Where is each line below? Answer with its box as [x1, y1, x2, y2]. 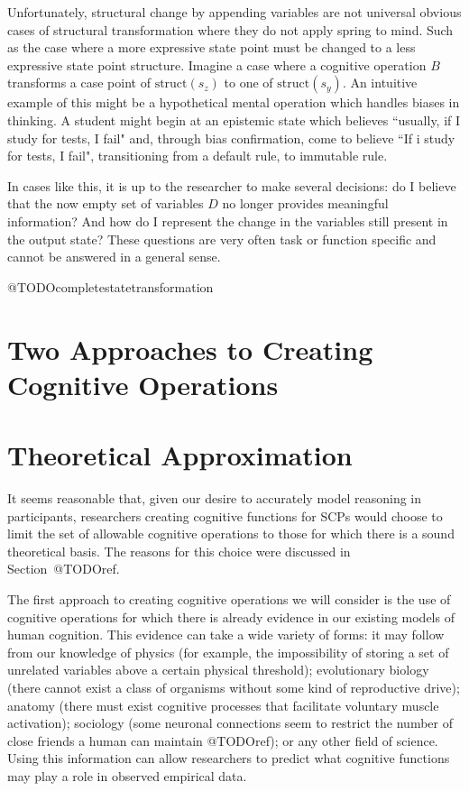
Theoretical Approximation [7, 437, 353, 474]
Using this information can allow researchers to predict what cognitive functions [7, 749, 450, 768]
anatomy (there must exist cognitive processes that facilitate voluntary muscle [7, 695, 439, 714]
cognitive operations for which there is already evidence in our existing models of [7, 607, 455, 626]
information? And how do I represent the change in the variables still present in [7, 211, 448, 230]
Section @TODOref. [7, 559, 120, 578]
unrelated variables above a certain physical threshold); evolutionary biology [7, 660, 429, 679]
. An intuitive [342, 73, 418, 92]
